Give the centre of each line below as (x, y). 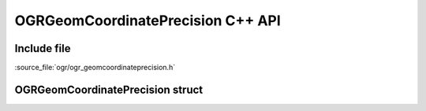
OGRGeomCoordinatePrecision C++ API (148, 20)
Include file (43, 48)
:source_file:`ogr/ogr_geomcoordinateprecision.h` (95, 68)
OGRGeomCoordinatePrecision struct (109, 89)
